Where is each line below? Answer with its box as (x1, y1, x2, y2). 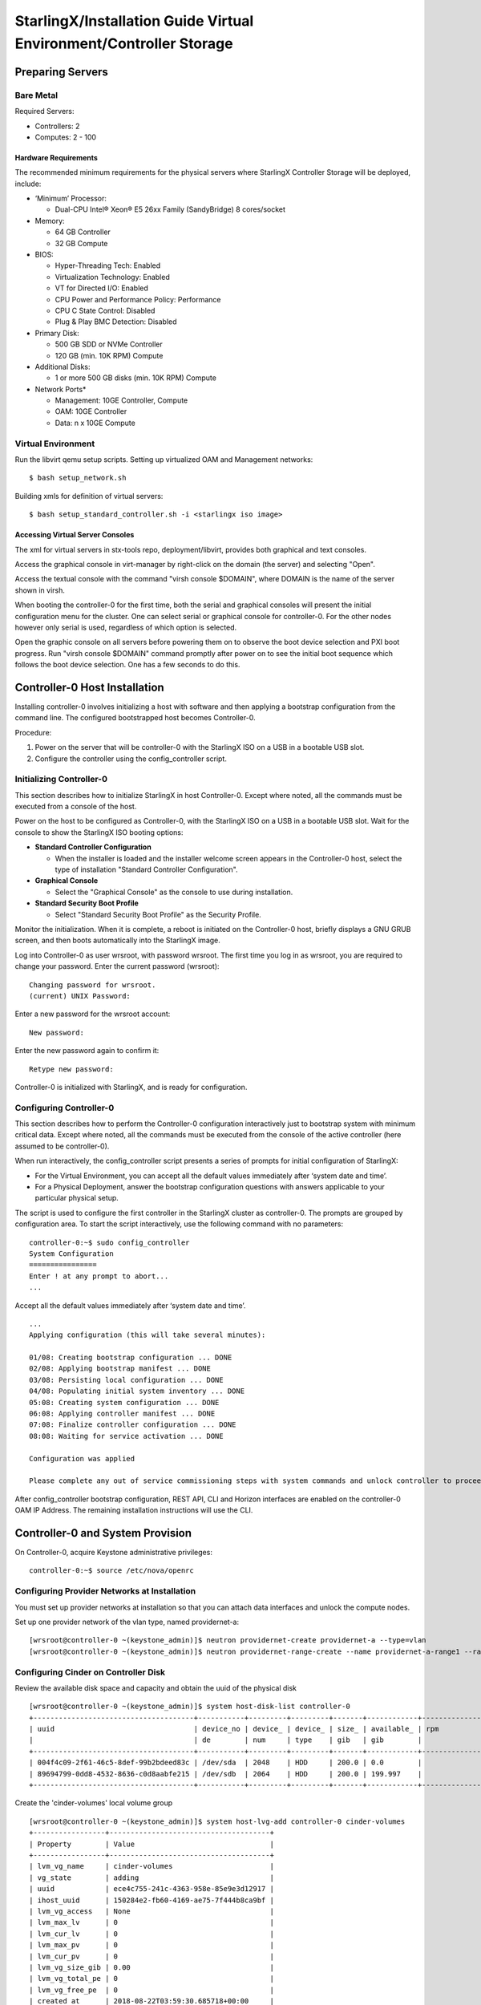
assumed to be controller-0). (14, 1141, 110, 1151)
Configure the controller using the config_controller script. (34, 754, 228, 764)
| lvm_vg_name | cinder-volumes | (29, 1861, 274, 1871)
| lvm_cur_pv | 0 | (29, 1951, 274, 1961)
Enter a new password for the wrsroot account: (14, 1009, 171, 1019)
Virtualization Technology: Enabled (55, 272, 170, 282)
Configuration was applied (29, 1454, 135, 1463)
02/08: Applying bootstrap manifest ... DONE (29, 1364, 212, 1373)
